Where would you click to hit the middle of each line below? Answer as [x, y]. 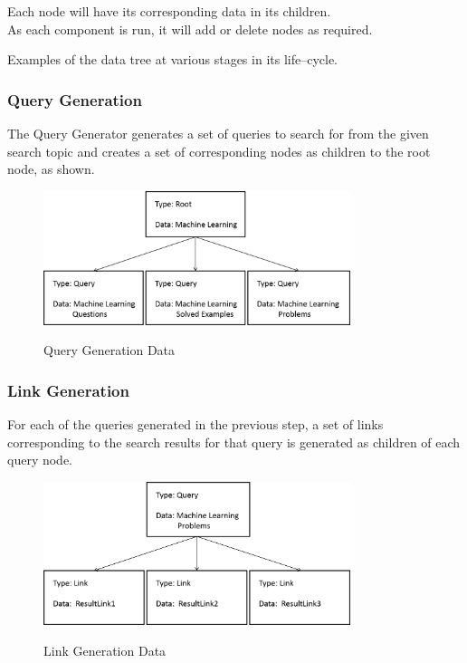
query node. [40, 460]
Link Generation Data [105, 650]
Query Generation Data [110, 350]
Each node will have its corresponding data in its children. [169, 11]
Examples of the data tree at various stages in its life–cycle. [173, 59]
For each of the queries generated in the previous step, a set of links [195, 423]
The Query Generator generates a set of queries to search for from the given [218, 133]
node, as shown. [51, 169]
